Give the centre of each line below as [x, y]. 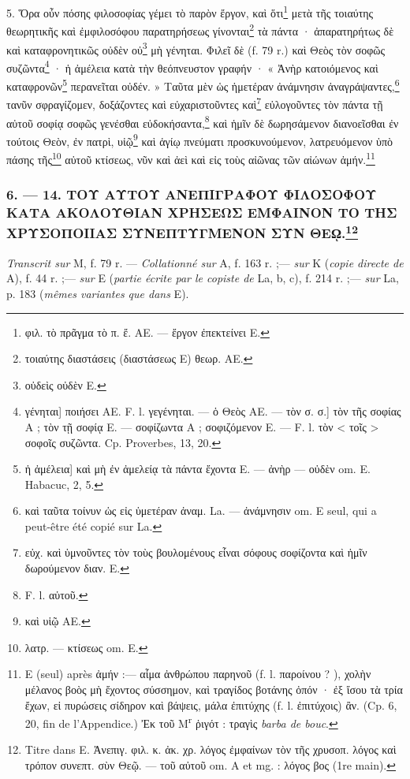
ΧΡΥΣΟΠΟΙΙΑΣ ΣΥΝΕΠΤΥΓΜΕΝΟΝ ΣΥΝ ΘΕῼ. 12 [182, 232]
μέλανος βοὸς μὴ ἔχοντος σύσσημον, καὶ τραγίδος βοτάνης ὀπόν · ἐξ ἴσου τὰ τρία [214, 690]
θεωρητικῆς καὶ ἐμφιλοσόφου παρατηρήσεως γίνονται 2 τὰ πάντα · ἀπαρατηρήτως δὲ [200, 30]
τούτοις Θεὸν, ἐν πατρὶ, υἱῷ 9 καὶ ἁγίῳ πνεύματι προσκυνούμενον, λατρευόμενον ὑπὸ [200, 140]
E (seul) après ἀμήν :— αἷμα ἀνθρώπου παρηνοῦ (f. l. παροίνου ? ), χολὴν [198, 674]
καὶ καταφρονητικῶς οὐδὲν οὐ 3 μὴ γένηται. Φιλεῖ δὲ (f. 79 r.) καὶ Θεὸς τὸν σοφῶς [196, 48]
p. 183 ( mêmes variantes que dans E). [98, 293]
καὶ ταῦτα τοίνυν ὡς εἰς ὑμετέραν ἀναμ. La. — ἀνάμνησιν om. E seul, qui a [201, 511]
